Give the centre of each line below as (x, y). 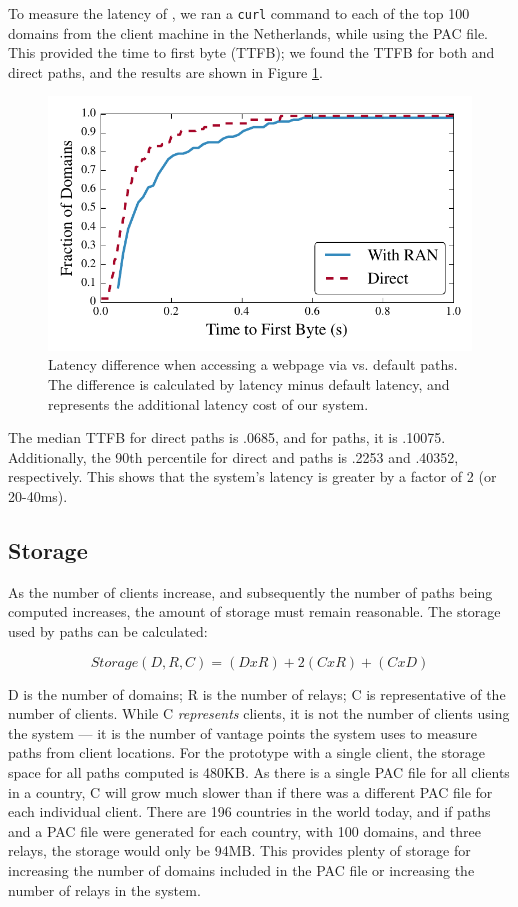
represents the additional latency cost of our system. (208, 403)
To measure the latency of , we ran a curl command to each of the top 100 (239, 13)
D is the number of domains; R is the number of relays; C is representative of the (257, 693)
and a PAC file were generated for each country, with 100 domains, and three (244, 830)
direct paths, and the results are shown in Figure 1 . (165, 71)
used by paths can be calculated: (108, 630)
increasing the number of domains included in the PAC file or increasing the (241, 869)
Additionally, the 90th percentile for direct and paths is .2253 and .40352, (233, 456)
